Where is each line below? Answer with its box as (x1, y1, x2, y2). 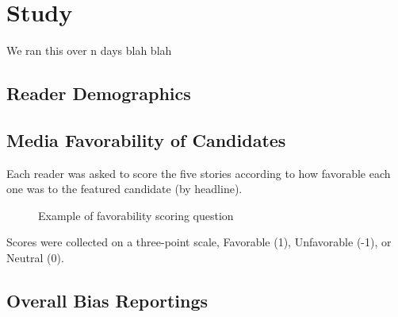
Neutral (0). (6, 249, 64, 266)
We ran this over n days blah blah (6, 42, 172, 59)
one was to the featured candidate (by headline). (6, 180, 243, 197)
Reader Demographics (6, 81, 191, 106)
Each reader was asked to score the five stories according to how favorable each (6, 164, 391, 181)
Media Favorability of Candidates (6, 127, 286, 152)
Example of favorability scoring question (38, 207, 234, 223)
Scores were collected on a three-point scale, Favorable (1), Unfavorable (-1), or (6, 234, 392, 250)
